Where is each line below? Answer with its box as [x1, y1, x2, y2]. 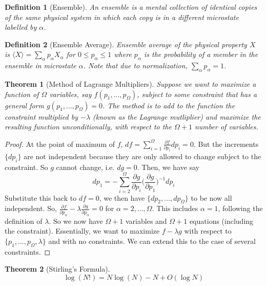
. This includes [152, 203, 198, 214]
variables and [126, 215, 167, 226]
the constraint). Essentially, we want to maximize [5, 225, 160, 236]
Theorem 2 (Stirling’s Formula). [5, 263, 110, 274]
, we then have [99, 192, 145, 203]
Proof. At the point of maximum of [5, 138, 115, 149]
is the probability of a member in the [143, 49, 258, 60]
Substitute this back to [5, 192, 77, 203]
